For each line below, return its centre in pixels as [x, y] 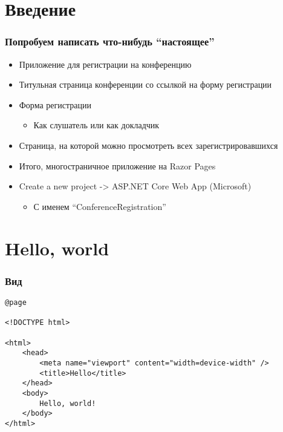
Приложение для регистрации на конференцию [105, 64]
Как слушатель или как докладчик [96, 125]
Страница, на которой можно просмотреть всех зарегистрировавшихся [148, 145]
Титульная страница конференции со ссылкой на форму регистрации [145, 84]
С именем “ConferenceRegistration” [100, 206]
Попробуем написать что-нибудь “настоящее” [110, 41]
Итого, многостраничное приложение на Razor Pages [117, 165]
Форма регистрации [55, 104]
